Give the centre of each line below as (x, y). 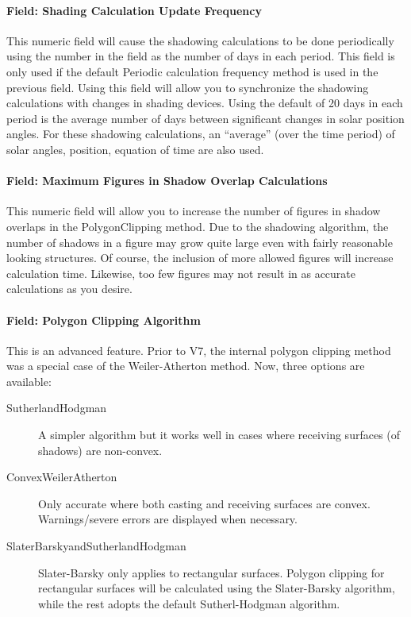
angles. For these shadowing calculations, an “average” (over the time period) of (201, 134)
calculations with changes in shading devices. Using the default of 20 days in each (205, 103)
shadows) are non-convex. (100, 450)
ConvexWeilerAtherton (62, 477)
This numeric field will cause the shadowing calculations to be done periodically (200, 40)
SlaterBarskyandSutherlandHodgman (96, 546)
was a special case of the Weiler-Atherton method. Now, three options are (186, 366)
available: (29, 381)
